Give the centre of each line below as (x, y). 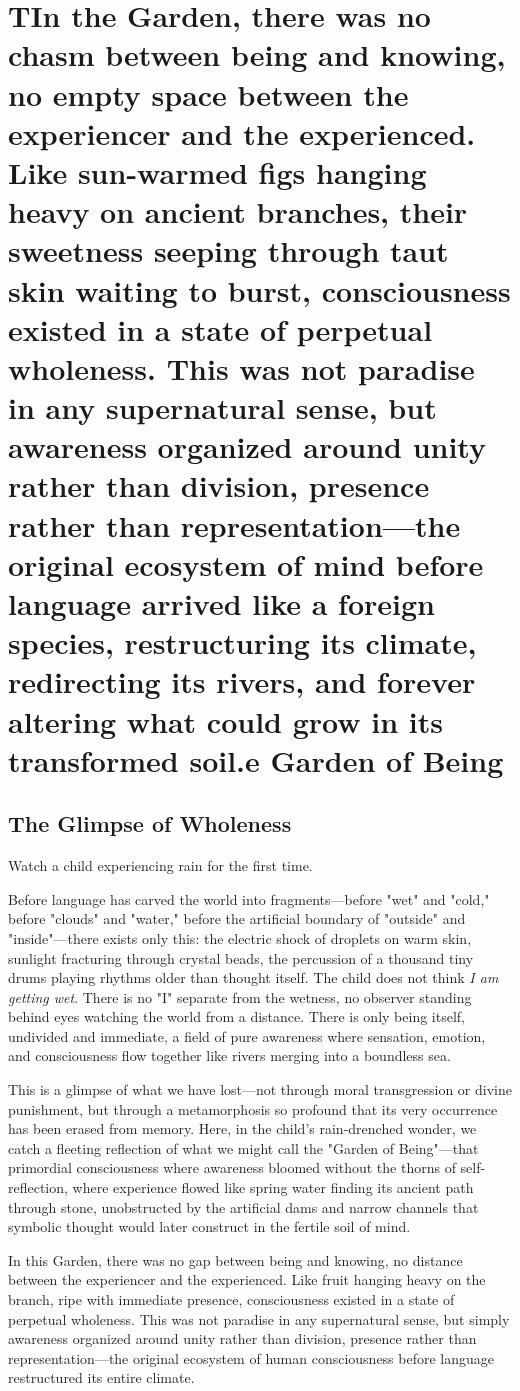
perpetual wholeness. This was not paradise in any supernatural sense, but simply (259, 1318)
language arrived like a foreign (222, 603)
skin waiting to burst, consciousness (259, 289)
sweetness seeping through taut (228, 250)
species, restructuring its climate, (242, 642)
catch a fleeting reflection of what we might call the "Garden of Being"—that (243, 1147)
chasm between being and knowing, (257, 54)
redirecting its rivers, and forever (242, 681)
